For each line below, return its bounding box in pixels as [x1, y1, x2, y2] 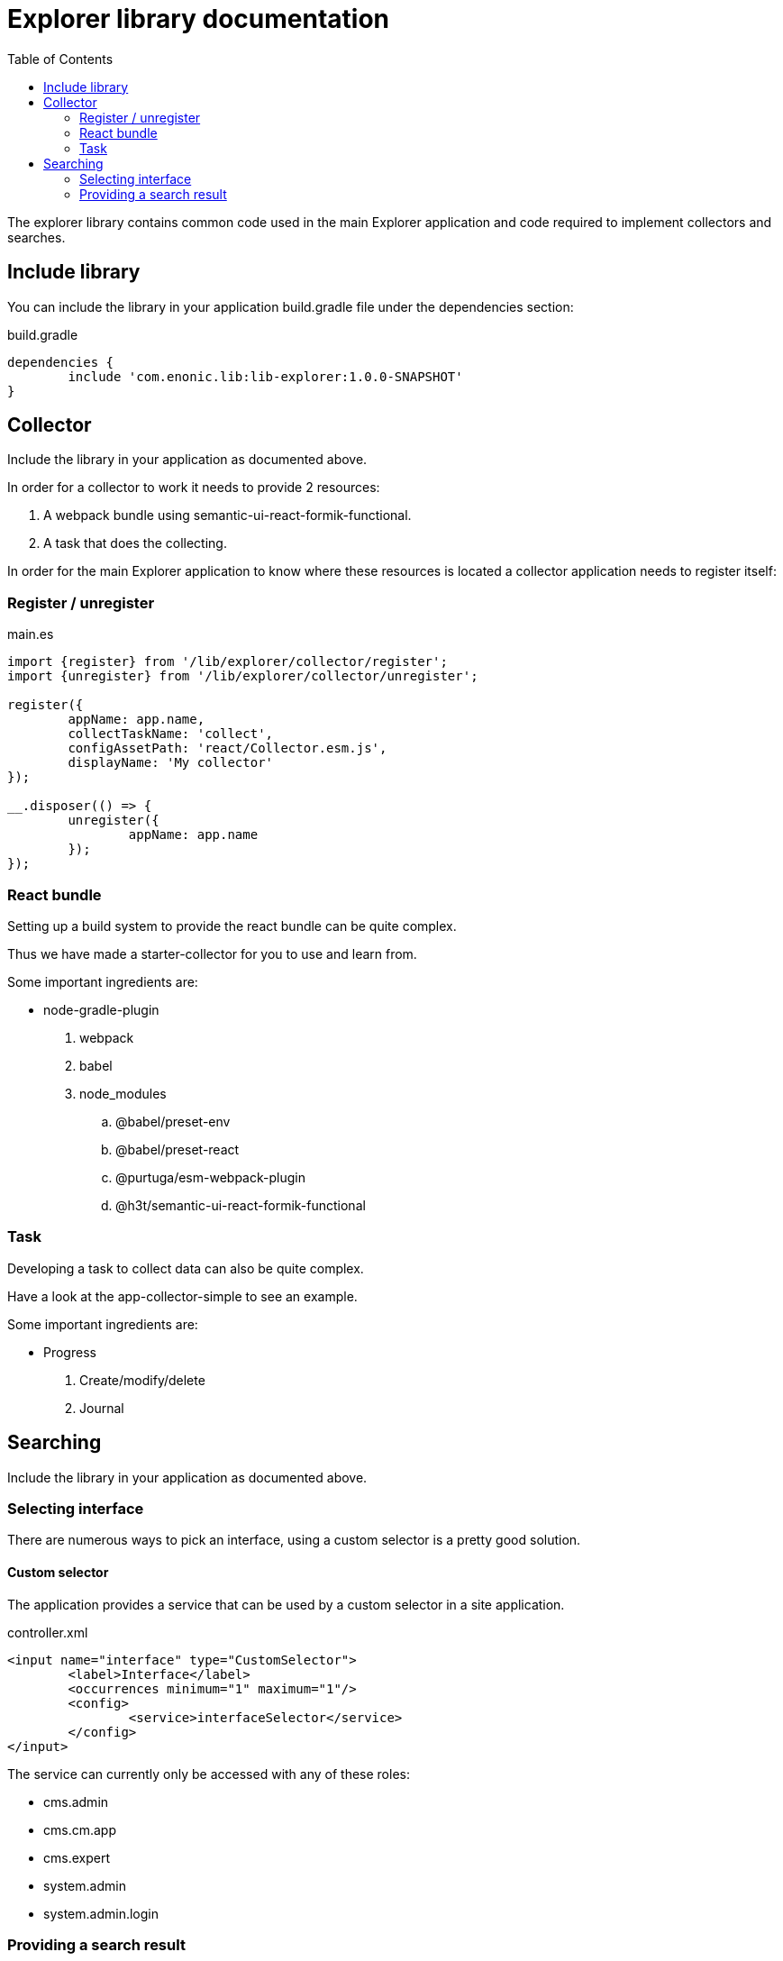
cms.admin [43, 1793, 109, 1810]
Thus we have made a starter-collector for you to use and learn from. [7, 945, 417, 962]
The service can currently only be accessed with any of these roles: [7, 1765, 410, 1782]
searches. [7, 229, 66, 245]
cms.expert [43, 1849, 110, 1865]
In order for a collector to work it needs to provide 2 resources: [7, 479, 380, 496]
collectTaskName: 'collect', [68, 726, 274, 742]
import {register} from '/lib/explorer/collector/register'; [7, 654, 448, 670]
